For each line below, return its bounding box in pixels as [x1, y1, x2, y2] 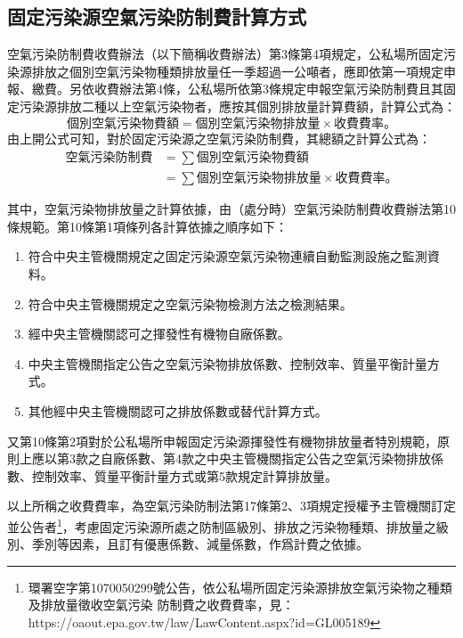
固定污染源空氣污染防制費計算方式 [7, 3, 306, 30]
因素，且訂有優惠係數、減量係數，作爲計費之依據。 [69, 535, 369, 553]
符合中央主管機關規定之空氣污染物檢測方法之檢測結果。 [28, 294, 353, 313]
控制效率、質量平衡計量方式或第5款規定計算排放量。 [31, 466, 337, 485]
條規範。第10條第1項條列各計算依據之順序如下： [7, 217, 288, 235]
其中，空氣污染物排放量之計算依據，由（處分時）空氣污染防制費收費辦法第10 [7, 200, 456, 218]
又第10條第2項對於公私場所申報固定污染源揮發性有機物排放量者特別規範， [7, 431, 437, 450]
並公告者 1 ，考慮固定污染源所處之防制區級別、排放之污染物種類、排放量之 [7, 514, 436, 536]
